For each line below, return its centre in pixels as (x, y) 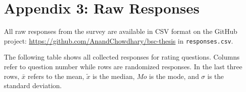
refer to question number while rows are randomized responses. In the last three (123, 66)
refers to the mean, (56, 76)
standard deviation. (33, 85)
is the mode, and (174, 76)
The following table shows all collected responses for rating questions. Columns (122, 57)
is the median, (114, 76)
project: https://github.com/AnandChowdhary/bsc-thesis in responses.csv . (119, 40)
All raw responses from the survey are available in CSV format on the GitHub (121, 31)
